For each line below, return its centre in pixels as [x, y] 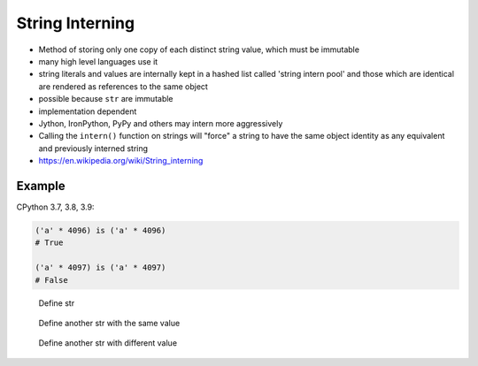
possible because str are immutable [106, 99]
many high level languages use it [98, 61]
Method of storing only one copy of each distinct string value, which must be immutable [199, 50]
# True [49, 243]
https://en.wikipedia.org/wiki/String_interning [121, 161]
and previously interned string [93, 148]
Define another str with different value [108, 343]
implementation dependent [88, 111]
